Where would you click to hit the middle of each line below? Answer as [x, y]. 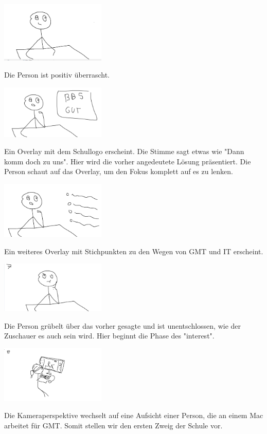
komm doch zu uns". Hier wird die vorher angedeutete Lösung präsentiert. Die [128, 161]
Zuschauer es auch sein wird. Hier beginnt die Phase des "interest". [109, 336]
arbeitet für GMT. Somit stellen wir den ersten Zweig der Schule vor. [113, 425]
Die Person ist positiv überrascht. [57, 75]
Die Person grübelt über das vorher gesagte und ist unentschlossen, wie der [123, 325]
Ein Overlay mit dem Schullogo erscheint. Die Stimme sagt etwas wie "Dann [124, 151]
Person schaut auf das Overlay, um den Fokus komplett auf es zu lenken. [119, 171]
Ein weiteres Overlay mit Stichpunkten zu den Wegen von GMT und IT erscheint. [134, 251]
